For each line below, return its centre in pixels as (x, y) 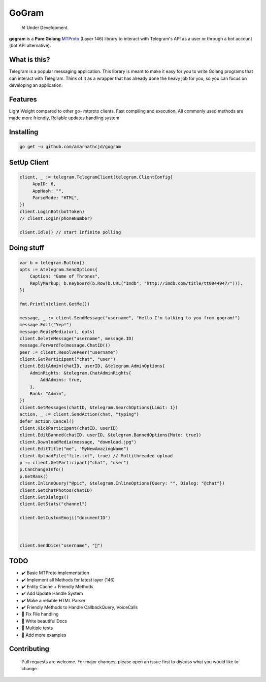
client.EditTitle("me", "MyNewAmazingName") (74, 449)
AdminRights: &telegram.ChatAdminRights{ (81, 373)
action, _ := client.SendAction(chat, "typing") (79, 414)
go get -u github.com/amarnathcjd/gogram (70, 147)
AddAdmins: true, (61, 380)
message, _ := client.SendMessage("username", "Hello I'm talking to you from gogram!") (130, 318)
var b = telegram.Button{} (52, 263)
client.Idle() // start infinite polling (70, 232)
